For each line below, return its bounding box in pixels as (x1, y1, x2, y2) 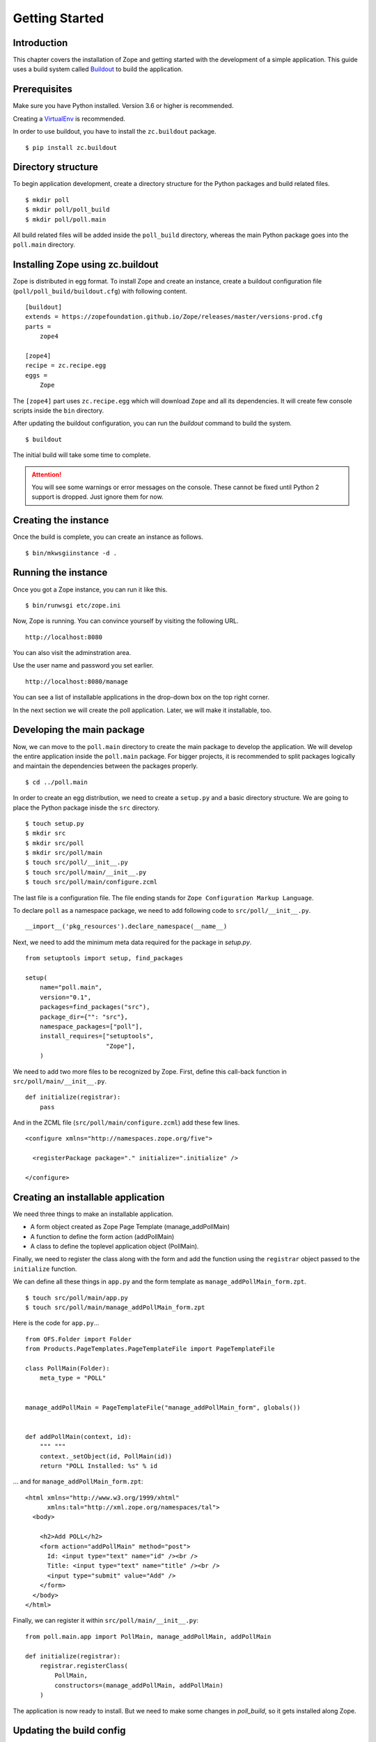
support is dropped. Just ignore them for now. (31, 493, 164, 501)
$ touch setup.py (25, 819, 84, 827)
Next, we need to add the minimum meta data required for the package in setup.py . (13, 938, 252, 946)
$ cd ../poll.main (25, 778, 88, 786)
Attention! (31, 470, 62, 479)
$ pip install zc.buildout (25, 144, 118, 151)
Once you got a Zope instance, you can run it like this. (13, 585, 168, 594)
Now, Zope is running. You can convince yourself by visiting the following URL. (13, 617, 239, 625)
